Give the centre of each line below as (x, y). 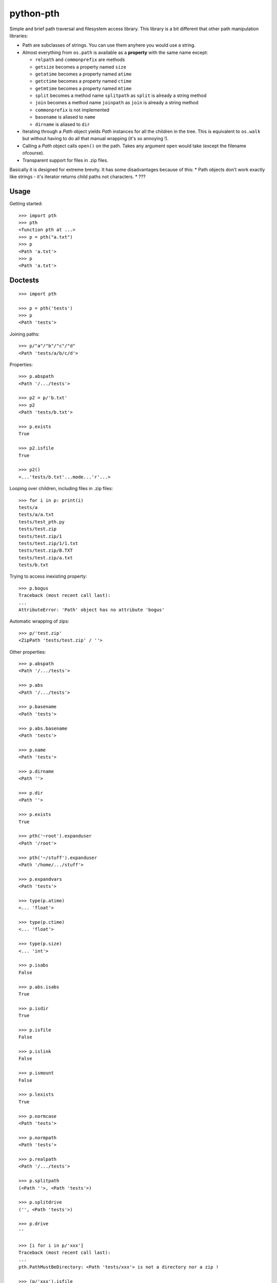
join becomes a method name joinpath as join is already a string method (117, 103)
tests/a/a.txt (36, 515)
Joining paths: (25, 334)
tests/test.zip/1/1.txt (48, 543)
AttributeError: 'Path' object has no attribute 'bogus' (92, 610)
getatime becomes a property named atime (83, 74)
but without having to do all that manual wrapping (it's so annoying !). (95, 139)
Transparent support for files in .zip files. (65, 160)
